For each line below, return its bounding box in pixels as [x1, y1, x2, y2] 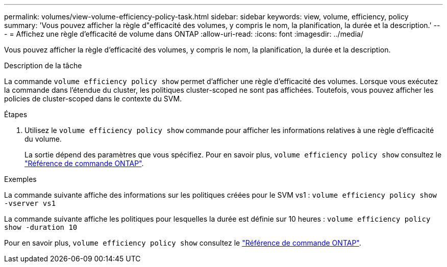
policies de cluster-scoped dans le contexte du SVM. [4, 94, 182, 103]
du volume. [24, 135, 62, 143]
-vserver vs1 [4, 199, 56, 207]
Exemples [4, 175, 37, 183]
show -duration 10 [4, 223, 78, 231]
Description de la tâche [4, 61, 82, 70]
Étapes [4, 110, 28, 119]
